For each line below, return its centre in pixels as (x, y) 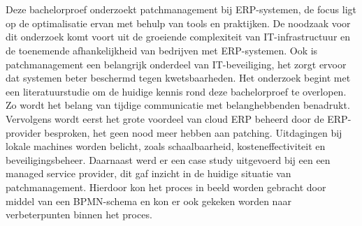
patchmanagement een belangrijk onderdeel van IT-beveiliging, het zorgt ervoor (176, 64)
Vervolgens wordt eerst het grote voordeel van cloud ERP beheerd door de (165, 118)
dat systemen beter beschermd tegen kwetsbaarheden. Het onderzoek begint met (178, 78)
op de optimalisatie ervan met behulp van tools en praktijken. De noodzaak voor (178, 23)
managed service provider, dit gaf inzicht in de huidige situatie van (149, 173)
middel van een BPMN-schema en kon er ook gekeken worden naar (149, 201)
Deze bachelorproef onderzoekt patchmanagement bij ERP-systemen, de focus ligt (181, 9)
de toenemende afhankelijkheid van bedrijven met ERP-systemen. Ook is (162, 50)
